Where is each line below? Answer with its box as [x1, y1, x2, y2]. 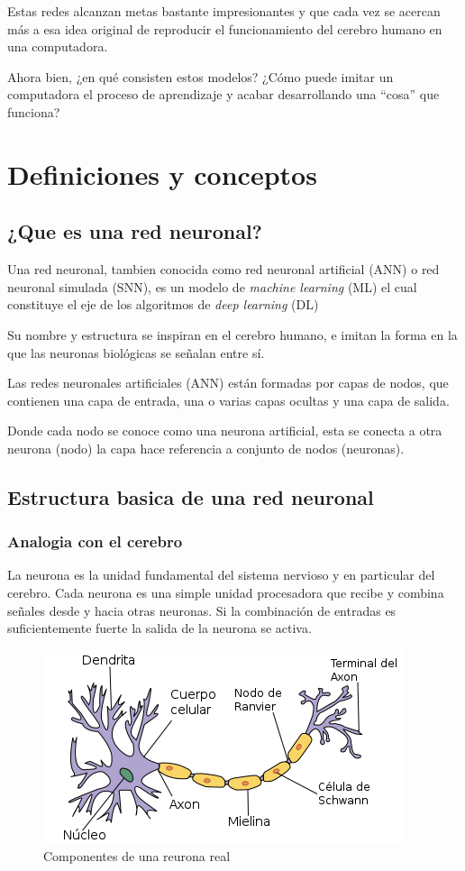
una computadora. [7, 37, 108, 56]
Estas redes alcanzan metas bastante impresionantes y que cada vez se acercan [7, 2, 441, 20]
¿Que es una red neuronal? [7, 217, 263, 245]
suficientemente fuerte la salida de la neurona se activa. [7, 619, 312, 637]
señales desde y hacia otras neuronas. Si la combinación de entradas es [7, 601, 397, 619]
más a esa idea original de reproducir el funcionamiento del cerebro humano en [7, 19, 442, 38]
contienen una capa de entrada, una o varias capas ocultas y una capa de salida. [7, 390, 450, 409]
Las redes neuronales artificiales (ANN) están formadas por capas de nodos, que [7, 373, 449, 392]
